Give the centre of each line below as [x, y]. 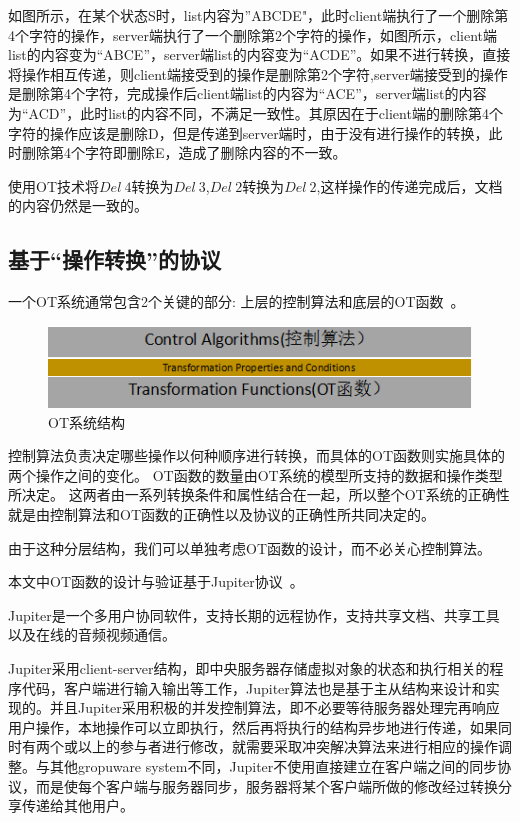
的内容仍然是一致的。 [78, 205]
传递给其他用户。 [77, 805]
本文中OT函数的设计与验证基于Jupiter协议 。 [156, 581]
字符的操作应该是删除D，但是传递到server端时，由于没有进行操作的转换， [248, 132]
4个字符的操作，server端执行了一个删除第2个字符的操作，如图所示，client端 [252, 34]
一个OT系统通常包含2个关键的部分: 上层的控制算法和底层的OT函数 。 [236, 301]
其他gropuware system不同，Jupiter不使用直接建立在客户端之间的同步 [273, 765]
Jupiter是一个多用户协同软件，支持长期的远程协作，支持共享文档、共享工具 [254, 614]
